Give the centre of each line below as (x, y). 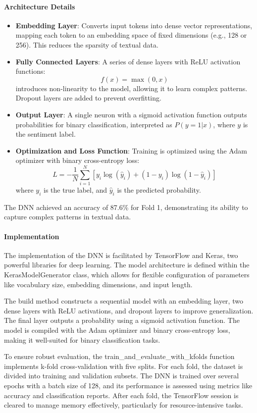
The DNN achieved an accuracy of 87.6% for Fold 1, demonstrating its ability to (126, 207)
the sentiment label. (46, 134)
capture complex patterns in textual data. (68, 217)
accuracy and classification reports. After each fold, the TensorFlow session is (121, 395)
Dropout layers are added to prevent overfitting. (88, 98)
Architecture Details (40, 6)
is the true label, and (75, 190)
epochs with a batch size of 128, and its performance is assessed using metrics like (128, 385)
